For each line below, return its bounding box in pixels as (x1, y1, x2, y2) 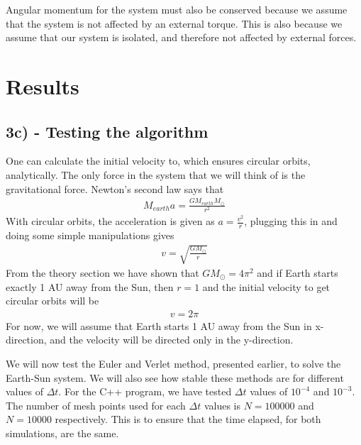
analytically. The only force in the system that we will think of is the (6, 167, 306, 182)
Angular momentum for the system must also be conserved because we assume (6, 2, 348, 16)
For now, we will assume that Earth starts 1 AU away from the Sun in (6, 318, 312, 333)
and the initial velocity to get (202, 279, 331, 294)
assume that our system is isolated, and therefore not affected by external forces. (6, 30, 357, 45)
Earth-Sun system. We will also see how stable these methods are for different (6, 370, 344, 385)
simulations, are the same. (6, 426, 119, 440)
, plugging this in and (244, 214, 338, 229)
